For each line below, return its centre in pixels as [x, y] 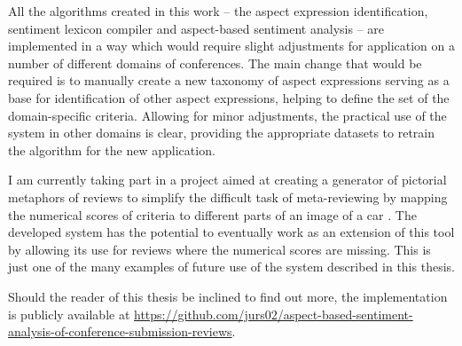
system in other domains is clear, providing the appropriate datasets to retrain [222, 133]
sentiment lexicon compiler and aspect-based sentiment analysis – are [196, 28]
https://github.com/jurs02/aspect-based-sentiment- [274, 314]
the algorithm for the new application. [112, 149]
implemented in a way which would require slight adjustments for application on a [231, 46]
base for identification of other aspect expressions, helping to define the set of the [229, 97]
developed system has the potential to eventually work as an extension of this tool [231, 232]
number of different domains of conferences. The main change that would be [215, 63]
